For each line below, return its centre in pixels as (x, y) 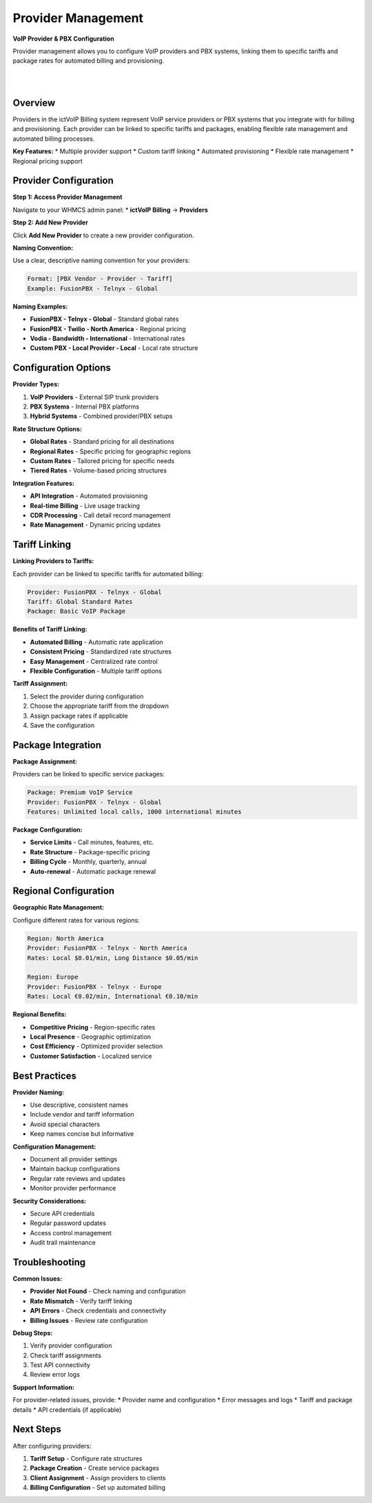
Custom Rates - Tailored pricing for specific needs (102, 461)
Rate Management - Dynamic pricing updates (95, 525)
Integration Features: (44, 483)
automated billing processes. (54, 139)
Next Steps (37, 1430)
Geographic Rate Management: (59, 907)
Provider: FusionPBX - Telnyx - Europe (94, 986)
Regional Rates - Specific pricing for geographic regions (111, 451)
